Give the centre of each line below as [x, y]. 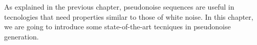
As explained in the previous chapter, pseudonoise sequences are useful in [119, 7]
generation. [22, 36]
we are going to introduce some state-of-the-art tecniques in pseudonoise [117, 27]
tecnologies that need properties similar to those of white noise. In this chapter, [129, 16]
